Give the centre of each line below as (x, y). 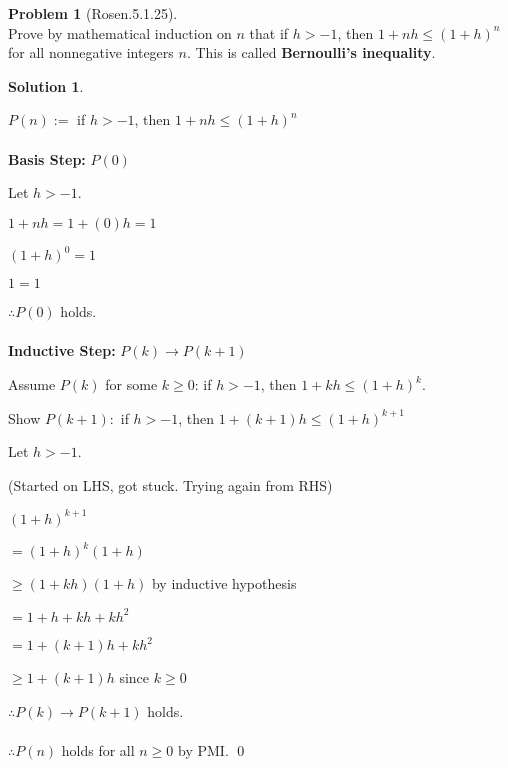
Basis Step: (47, 158)
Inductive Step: (62, 350)
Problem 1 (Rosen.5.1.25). (93, 13)
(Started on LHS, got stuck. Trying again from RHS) (170, 484)
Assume (32, 384)
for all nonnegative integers (91, 52)
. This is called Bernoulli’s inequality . (311, 52)
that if (269, 32)
